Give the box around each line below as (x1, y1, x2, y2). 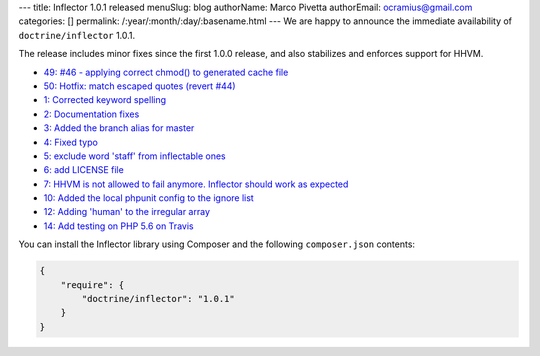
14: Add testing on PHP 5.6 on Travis (43, 220, 194, 232)
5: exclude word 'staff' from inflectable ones (43, 150, 226, 162)
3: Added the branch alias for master (43, 122, 195, 134)
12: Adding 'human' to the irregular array (43, 206, 210, 218)
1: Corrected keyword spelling (43, 94, 167, 106)
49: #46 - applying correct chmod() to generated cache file (43, 66, 289, 78)
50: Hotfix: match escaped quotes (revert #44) (43, 80, 236, 92)
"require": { (60, 279, 125, 290)
